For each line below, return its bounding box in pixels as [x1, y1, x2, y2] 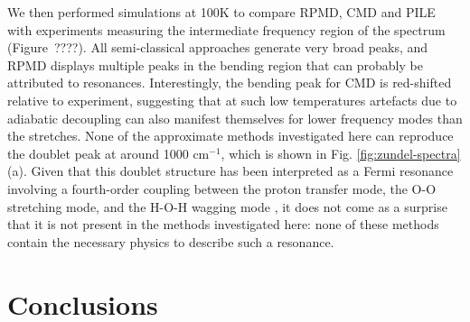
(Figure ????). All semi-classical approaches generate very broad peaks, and [7, 38, 428, 57]
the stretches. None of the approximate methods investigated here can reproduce [7, 126, 454, 145]
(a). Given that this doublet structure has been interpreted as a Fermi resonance [7, 161, 454, 180]
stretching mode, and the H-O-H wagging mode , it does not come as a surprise [7, 197, 447, 216]
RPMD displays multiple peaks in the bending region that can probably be [7, 55, 423, 74]
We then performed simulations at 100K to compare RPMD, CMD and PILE [7, 3, 436, 21]
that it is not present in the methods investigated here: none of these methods [7, 215, 439, 234]
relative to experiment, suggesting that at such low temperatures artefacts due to [7, 90, 457, 109]
